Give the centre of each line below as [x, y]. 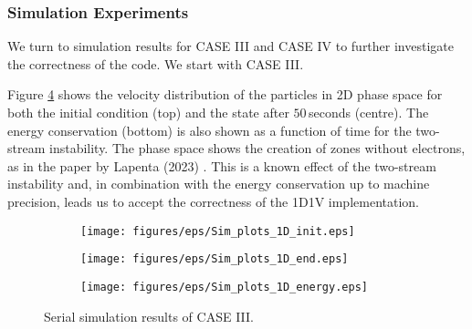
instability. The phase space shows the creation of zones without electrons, [257, 148]
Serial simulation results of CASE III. [149, 316]
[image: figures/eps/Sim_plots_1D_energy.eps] [224, 287]
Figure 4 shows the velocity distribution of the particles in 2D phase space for [225, 94]
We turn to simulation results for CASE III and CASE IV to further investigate [231, 46]
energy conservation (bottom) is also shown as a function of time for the [210, 130]
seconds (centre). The [368, 112]
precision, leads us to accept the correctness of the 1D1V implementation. [213, 201]
